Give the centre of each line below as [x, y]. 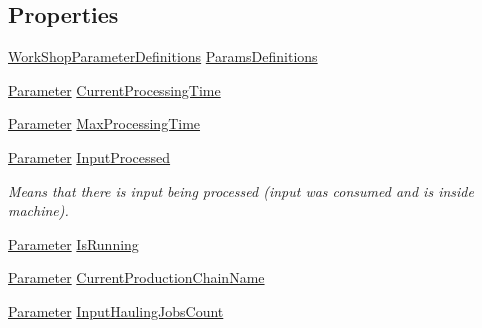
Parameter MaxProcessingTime [104, 123]
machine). [38, 210]
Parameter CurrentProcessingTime [114, 89]
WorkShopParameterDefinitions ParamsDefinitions [163, 56]
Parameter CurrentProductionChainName [136, 277]
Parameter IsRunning [73, 243]
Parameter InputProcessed [89, 156]
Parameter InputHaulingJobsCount [116, 310]
